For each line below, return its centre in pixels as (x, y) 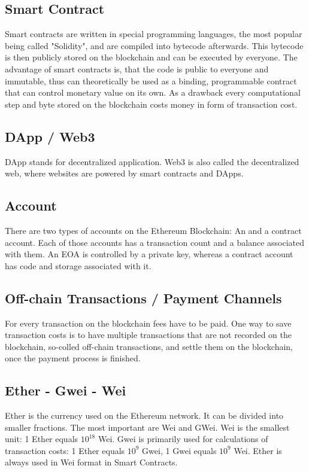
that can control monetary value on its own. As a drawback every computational (153, 92)
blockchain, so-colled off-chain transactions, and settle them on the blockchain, (149, 346)
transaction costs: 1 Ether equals (65, 450)
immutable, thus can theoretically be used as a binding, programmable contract (151, 80)
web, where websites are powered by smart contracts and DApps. (124, 173)
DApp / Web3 (50, 136)
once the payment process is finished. (73, 358)
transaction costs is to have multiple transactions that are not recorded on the (148, 335)
